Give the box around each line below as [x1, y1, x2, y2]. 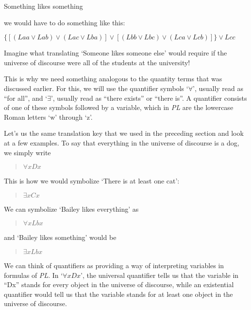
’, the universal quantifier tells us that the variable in [81, 270, 239, 280]
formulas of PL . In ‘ [4, 270, 63, 280]
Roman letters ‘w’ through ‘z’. [4, 111, 93, 122]
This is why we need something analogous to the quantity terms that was [4, 73, 222, 84]
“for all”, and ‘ [4, 92, 48, 103]
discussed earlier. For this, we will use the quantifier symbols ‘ [4, 83, 188, 93]
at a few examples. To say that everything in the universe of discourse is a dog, [4, 137, 239, 147]
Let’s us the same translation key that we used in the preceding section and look [4, 128, 244, 138]
